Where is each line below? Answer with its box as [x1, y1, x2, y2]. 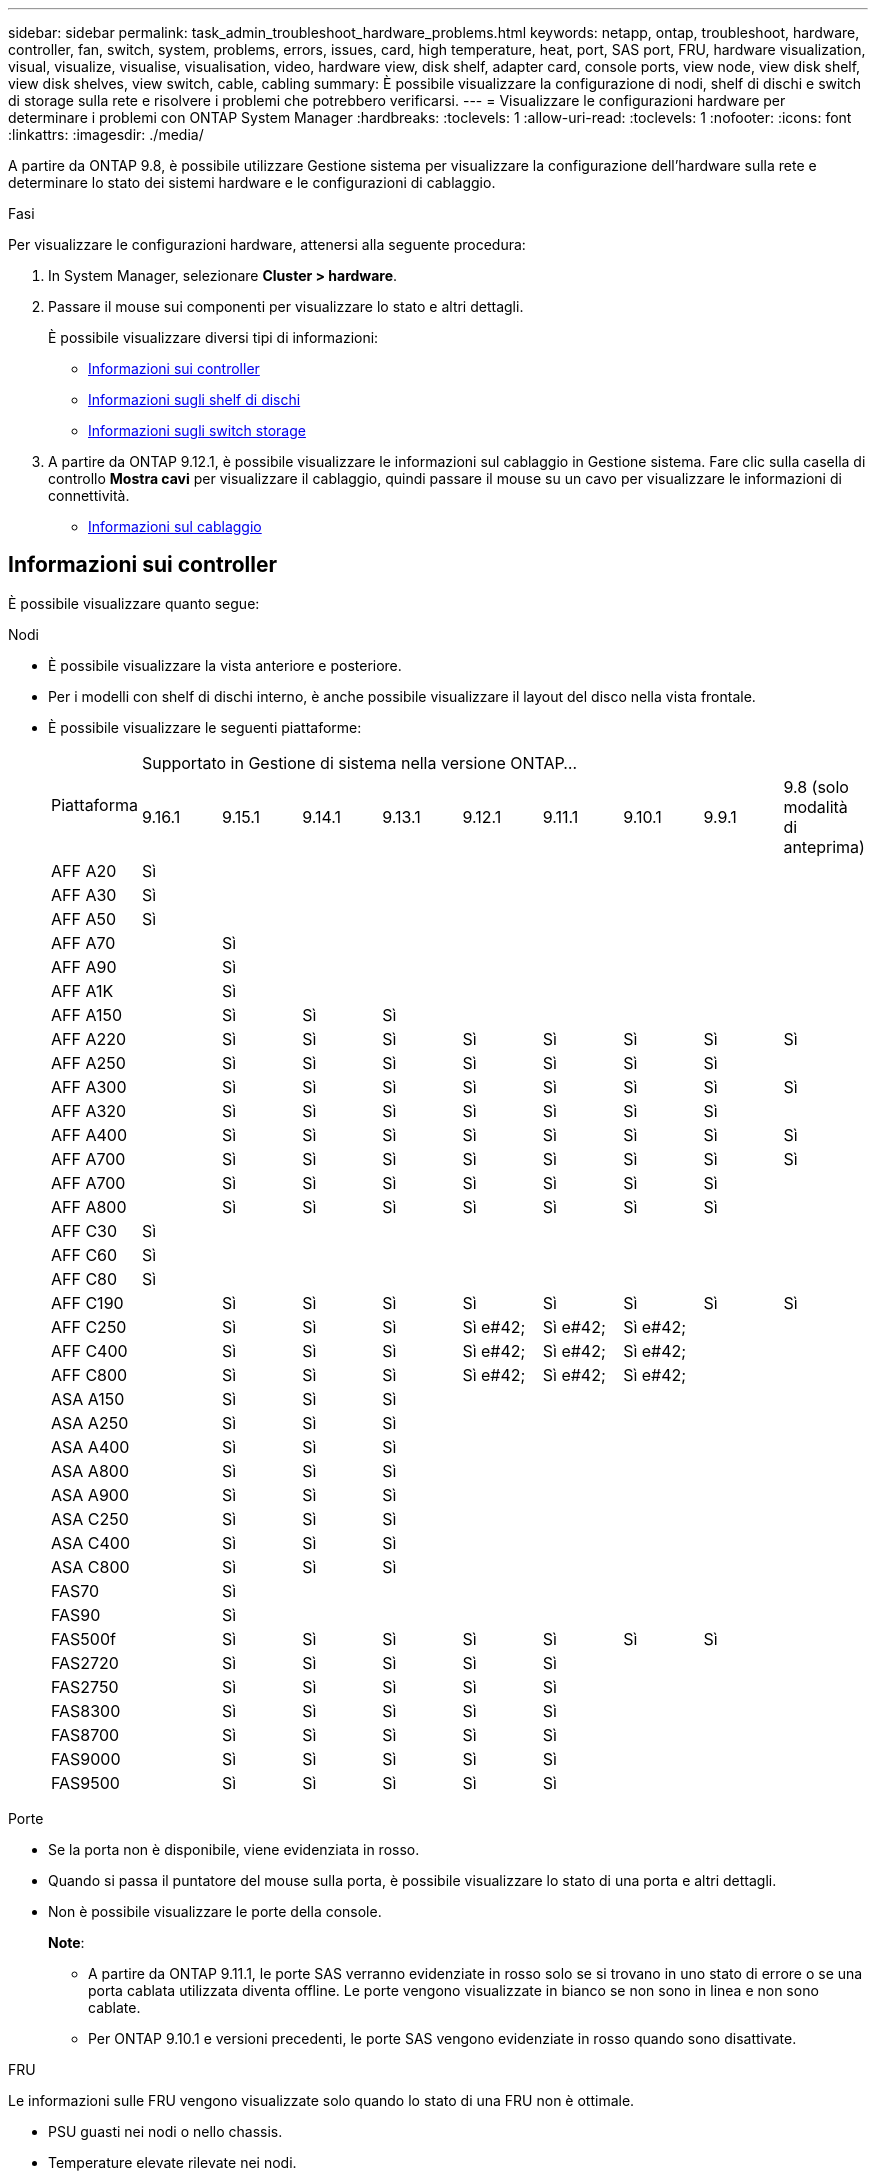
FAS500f [51, 1628, 116, 1649]
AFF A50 [51, 908, 117, 929]
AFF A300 [51, 1076, 127, 1097]
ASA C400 [51, 1532, 131, 1553]
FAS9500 [51, 1772, 120, 1793]
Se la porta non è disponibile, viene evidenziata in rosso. [48, 1840, 420, 1858]
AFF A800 [51, 1196, 127, 1217]
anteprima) [783, 836, 865, 857]
